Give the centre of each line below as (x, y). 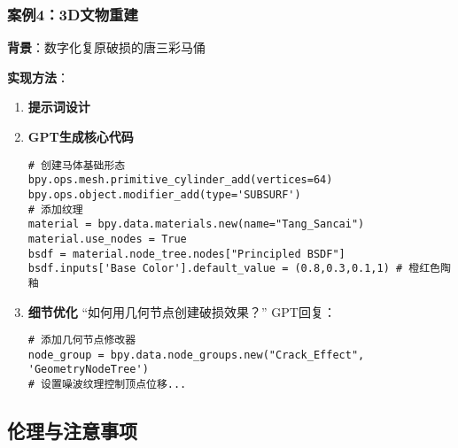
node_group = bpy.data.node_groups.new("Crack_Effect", (196, 355)
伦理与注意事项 (72, 431)
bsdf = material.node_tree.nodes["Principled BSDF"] (186, 254)
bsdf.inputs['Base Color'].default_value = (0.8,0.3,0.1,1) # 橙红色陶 (239, 269)
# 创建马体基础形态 (77, 165)
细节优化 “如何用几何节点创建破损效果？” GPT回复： (182, 311)
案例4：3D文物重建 (73, 14)
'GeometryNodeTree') (88, 370)
